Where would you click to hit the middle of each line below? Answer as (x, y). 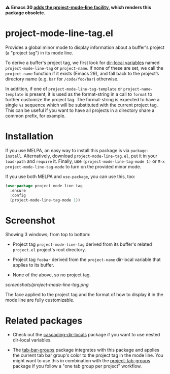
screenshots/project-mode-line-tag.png (47, 285)
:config (18, 195)
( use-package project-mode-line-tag (44, 186)
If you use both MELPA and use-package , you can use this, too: (70, 176)
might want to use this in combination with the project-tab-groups (81, 361)
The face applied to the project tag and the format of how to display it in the (84, 295)
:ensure (18, 190)
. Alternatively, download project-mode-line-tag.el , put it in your (89, 156)
